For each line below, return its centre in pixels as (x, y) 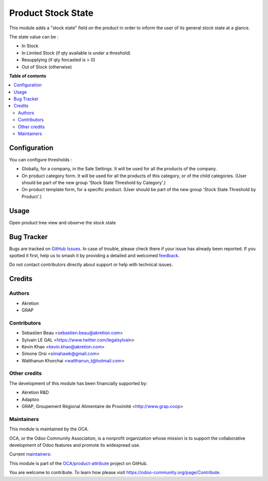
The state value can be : (34, 37)
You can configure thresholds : (40, 159)
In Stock (30, 46)
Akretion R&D (35, 393)
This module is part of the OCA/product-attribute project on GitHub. (78, 463)
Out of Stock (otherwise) (47, 67)
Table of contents (28, 76)
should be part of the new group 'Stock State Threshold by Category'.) (94, 183)
